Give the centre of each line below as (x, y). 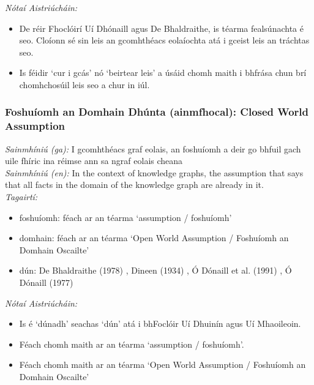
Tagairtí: (21, 197)
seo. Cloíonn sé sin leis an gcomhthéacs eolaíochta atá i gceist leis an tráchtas (164, 40)
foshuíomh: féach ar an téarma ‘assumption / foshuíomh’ (125, 217)
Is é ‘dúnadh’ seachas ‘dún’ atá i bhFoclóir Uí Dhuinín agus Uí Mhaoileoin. (160, 323)
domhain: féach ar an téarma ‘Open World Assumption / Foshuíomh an (154, 238)
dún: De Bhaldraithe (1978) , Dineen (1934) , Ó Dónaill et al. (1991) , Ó (155, 270)
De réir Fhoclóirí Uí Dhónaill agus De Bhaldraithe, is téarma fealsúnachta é (161, 28)
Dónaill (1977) (46, 282)
